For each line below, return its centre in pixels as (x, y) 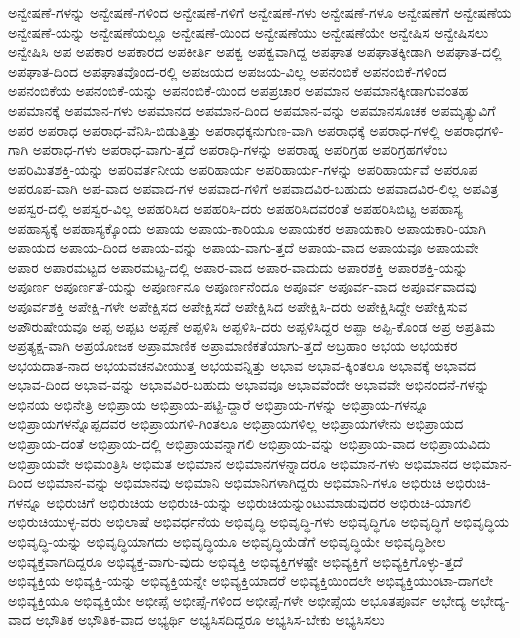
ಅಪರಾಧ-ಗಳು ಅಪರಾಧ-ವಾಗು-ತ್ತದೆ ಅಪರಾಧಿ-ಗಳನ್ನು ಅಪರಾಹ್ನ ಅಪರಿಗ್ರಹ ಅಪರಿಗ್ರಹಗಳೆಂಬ (240, 149)
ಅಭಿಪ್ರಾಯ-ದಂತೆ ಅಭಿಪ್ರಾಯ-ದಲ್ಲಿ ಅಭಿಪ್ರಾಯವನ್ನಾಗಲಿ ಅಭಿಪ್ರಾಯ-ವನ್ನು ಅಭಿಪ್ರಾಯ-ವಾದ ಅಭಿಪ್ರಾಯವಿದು (249, 443)
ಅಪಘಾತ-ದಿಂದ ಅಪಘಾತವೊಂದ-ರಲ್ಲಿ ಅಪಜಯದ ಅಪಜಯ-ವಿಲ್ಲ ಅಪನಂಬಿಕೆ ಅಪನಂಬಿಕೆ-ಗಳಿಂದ (227, 70)
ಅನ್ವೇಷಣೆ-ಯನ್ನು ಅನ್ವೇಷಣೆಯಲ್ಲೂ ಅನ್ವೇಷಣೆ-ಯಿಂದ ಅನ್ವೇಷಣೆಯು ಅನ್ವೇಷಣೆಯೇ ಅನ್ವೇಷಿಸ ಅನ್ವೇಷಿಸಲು (248, 31)
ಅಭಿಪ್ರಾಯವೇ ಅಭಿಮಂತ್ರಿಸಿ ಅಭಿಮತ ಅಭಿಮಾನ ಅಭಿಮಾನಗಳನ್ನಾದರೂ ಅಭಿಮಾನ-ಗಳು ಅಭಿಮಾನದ (233, 462)
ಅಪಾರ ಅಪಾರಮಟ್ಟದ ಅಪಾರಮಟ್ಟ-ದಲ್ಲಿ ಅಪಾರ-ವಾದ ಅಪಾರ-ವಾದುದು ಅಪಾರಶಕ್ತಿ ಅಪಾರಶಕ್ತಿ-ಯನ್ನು (238, 266)
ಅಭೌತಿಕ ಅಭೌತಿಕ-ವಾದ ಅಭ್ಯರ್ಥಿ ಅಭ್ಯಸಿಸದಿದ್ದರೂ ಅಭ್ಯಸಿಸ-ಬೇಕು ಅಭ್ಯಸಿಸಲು (210, 619)
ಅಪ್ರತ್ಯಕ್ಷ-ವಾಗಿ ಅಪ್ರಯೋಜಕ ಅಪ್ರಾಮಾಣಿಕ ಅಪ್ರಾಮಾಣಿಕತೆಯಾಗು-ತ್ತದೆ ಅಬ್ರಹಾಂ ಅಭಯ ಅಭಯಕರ (233, 345)
